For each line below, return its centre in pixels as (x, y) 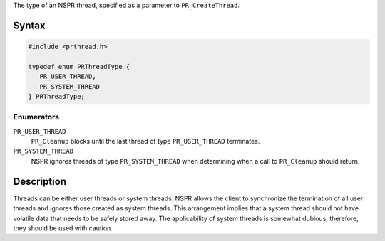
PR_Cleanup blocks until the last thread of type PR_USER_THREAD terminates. (145, 141)
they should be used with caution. (63, 228)
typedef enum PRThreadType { (79, 66)
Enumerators (36, 117)
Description (40, 181)
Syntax (29, 25)
